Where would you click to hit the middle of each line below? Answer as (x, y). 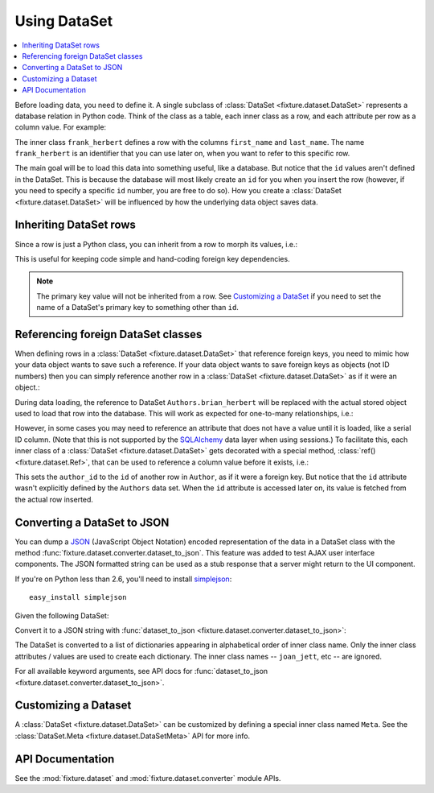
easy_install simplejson (78, 597)
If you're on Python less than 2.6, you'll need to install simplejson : (123, 579)
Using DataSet (63, 21)
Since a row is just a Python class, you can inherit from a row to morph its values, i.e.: (156, 244)
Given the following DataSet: (62, 615)
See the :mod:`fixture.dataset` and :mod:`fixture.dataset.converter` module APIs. (148, 778)
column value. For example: (61, 127)
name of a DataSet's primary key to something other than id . (137, 308)
